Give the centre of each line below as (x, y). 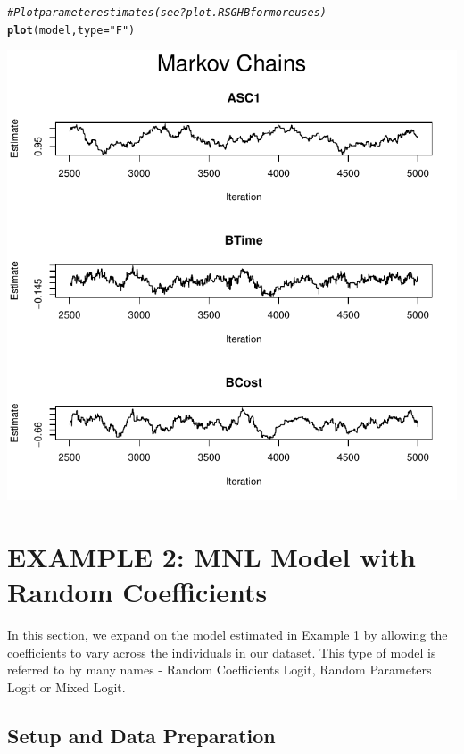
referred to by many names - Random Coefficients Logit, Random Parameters (220, 670)
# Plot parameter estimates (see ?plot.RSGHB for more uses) (167, 13)
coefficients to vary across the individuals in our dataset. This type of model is (222, 652)
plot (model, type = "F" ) (71, 30)
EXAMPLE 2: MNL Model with (211, 557)
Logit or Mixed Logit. (66, 687)
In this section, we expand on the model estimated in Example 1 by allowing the (228, 635)
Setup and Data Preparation (141, 735)
